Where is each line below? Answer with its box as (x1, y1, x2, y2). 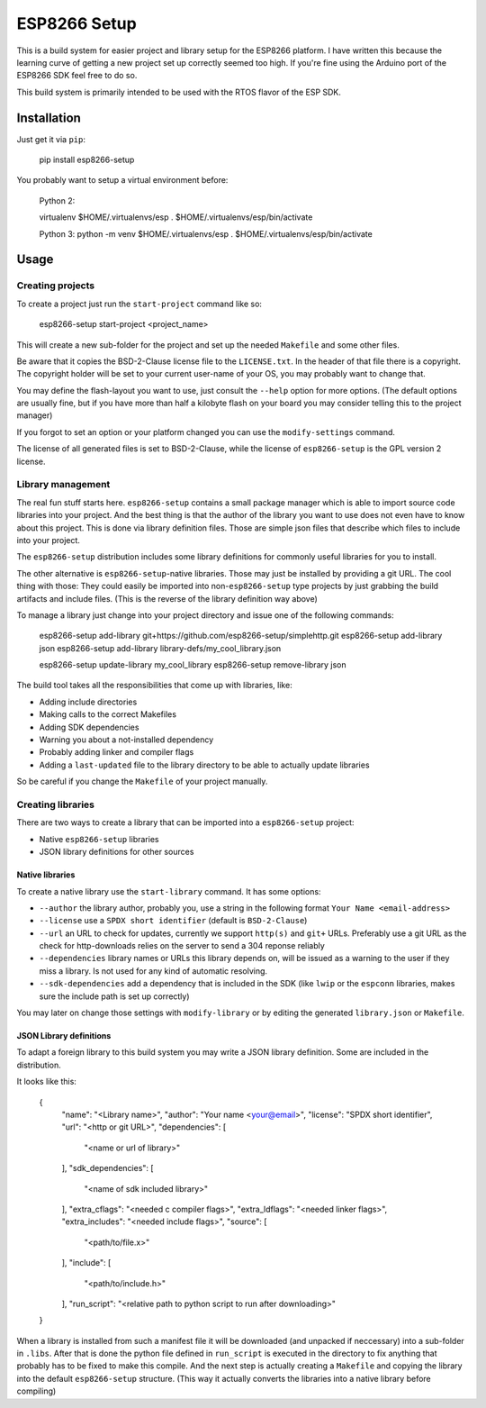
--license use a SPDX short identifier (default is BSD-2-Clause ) (39, 915, 308, 926)
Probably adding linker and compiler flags (39, 747, 194, 758)
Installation (16, 110, 81, 125)
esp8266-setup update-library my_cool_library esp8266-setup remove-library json (39, 659, 346, 670)
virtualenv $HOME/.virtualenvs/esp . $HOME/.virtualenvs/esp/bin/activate (39, 212, 313, 223)
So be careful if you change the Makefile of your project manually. (16, 776, 268, 787)
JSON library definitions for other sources (39, 847, 194, 858)
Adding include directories (39, 696, 138, 707)
